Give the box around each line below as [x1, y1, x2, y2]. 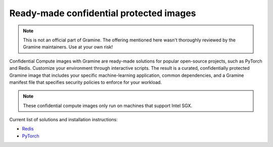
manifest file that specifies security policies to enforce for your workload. [9, 79, 162, 85]
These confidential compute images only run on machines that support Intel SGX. [23, 103, 193, 109]
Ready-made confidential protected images [9, 8, 196, 19]
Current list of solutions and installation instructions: [9, 117, 118, 123]
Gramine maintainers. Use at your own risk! [23, 44, 113, 50]
